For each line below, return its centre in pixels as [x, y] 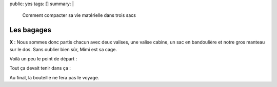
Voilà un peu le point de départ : [43, 59]
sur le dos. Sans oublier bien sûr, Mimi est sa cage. [63, 49]
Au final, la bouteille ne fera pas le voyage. [54, 77]
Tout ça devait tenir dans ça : [40, 68]
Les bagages [30, 30]
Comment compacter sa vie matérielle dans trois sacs [79, 15]
